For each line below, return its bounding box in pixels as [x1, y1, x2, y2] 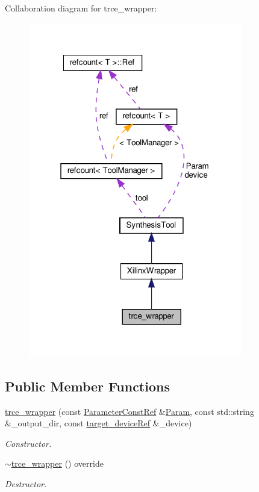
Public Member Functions [5, 376, 170, 395]
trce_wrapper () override [11, 457, 104, 470]
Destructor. [5, 477, 47, 490]
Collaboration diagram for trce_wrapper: [5, 2, 157, 14]
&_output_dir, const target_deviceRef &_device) [5, 417, 192, 429]
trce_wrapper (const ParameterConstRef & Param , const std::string [5, 405, 254, 417]
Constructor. [5, 437, 52, 449]
